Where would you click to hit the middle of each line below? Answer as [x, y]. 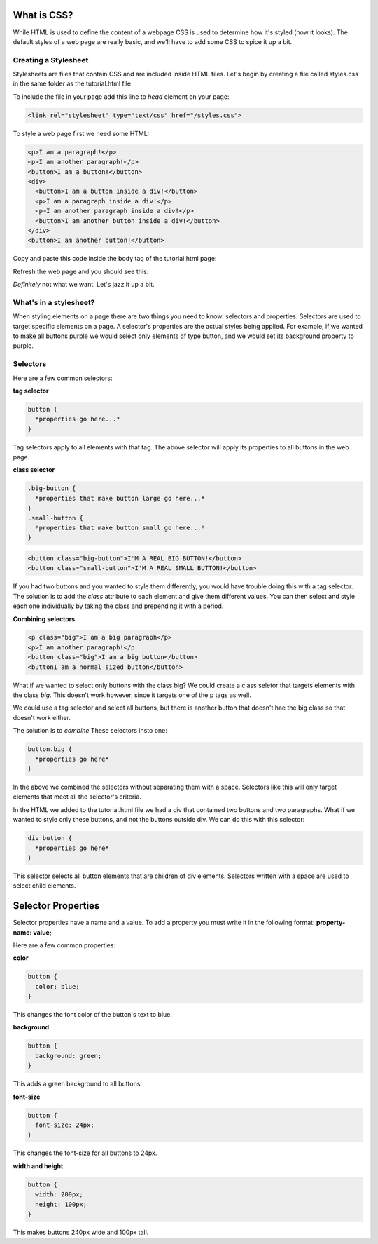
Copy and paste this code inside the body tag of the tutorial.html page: [115, 259]
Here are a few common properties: [64, 945]
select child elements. [44, 886]
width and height [38, 1166]
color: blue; [57, 986]
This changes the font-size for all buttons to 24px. [85, 1153]
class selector [34, 470]
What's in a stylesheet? [54, 302]
